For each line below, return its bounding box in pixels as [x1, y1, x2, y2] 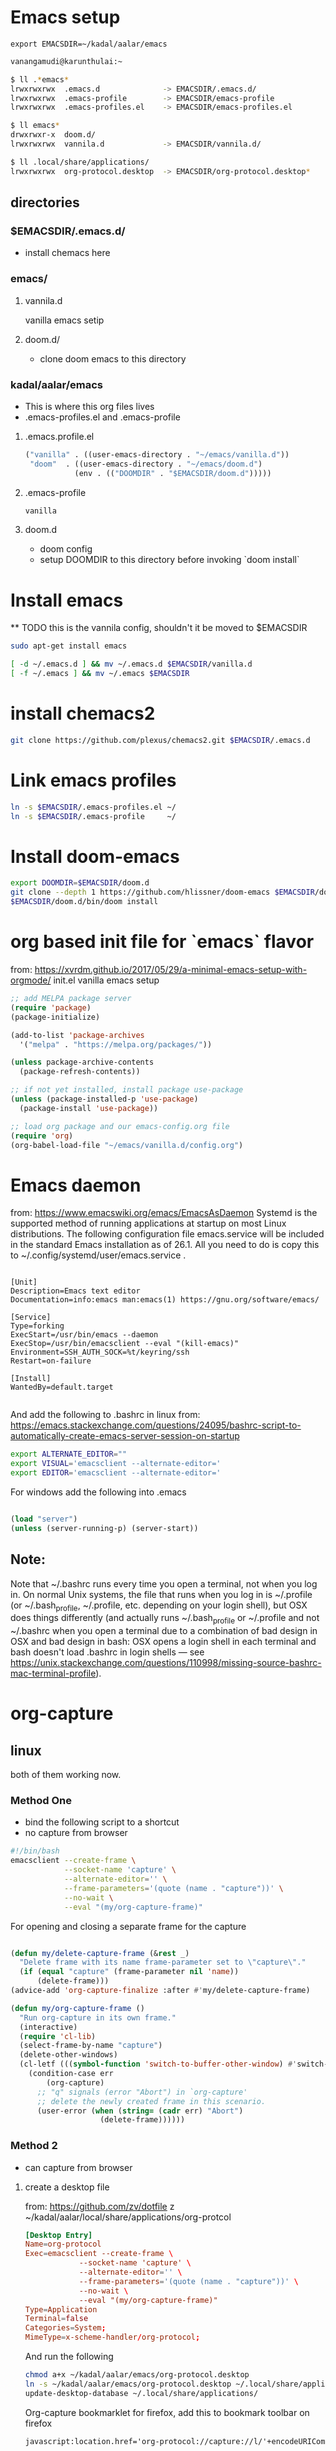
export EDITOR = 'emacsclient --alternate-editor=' [10, 1468, 222, 1478]
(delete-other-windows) [19, 2050, 118, 2060]
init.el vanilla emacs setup [53, 974, 160, 986]
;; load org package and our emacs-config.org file [10, 1121, 230, 1131]
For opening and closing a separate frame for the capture [10, 1920, 247, 1932]
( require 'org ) [10, 1131, 74, 1141]
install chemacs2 [10, 702, 156, 725]
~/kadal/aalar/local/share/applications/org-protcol [24, 2211, 232, 2223]
